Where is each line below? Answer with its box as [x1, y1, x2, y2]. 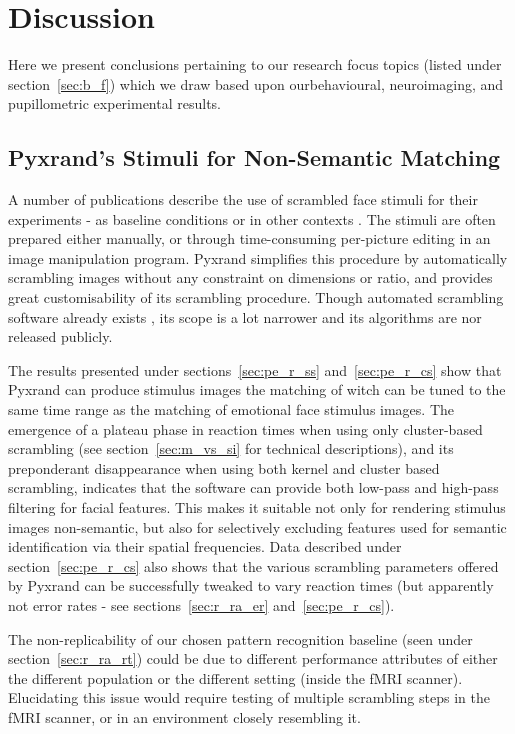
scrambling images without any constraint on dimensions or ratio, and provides [8, 267, 493, 288]
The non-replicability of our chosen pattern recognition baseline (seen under [8, 628, 473, 649]
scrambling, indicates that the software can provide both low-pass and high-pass [8, 477, 499, 498]
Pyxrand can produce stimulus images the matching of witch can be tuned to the [8, 379, 506, 400]
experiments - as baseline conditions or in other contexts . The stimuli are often [8, 208, 496, 229]
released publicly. [8, 326, 113, 347]
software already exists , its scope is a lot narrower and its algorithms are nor [8, 306, 482, 327]
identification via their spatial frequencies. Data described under [8, 536, 402, 557]
